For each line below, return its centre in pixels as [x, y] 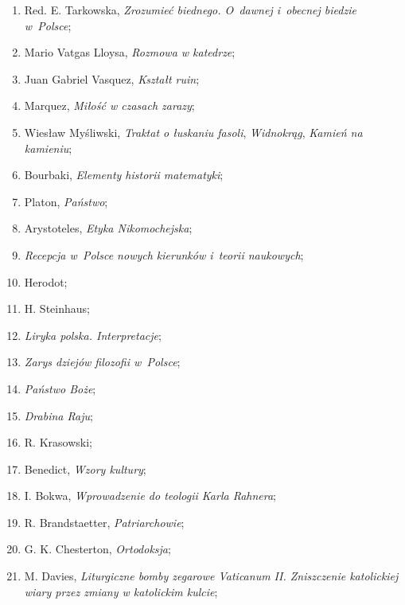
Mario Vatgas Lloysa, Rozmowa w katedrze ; [130, 52]
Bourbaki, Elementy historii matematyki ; [124, 175]
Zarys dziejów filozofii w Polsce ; [102, 362]
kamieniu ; [48, 148]
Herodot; [46, 281]
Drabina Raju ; [58, 415]
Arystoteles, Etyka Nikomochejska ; [108, 228]
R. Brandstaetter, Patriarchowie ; [104, 522]
